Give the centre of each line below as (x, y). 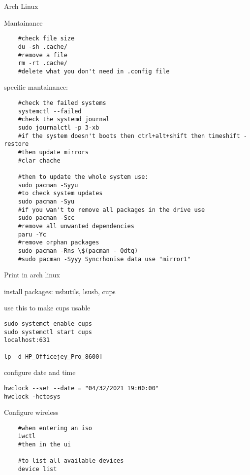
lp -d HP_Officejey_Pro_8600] (53, 356)
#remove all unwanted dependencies (76, 226)
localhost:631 (27, 340)
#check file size (46, 39)
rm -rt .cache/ (43, 63)
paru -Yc (32, 234)
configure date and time (40, 372)
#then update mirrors (53, 152)
